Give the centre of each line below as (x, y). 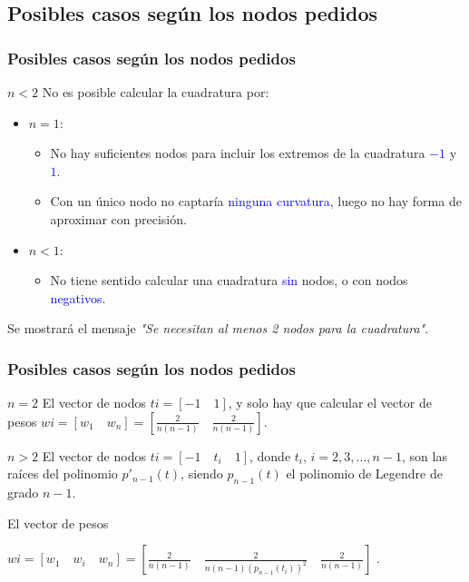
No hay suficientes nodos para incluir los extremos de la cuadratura (238, 153)
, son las (425, 455)
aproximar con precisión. (118, 218)
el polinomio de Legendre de (364, 473)
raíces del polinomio (63, 473)
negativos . (78, 297)
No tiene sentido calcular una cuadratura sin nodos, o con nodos (229, 280)
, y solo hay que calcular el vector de (330, 403)
